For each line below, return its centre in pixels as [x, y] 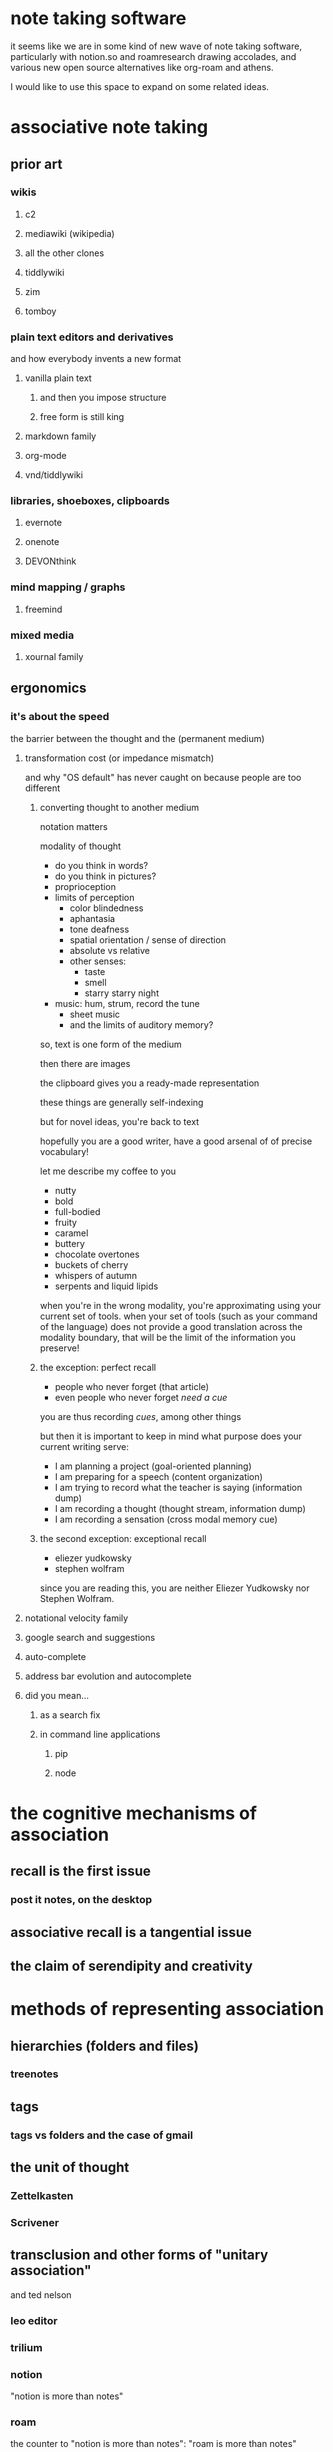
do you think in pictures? [105, 876]
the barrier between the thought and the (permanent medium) [137, 738]
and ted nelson [41, 2294]
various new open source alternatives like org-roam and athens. [142, 67]
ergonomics [48, 688]
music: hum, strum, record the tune [127, 1003]
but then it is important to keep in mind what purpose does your [171, 1436]
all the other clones [64, 253]
